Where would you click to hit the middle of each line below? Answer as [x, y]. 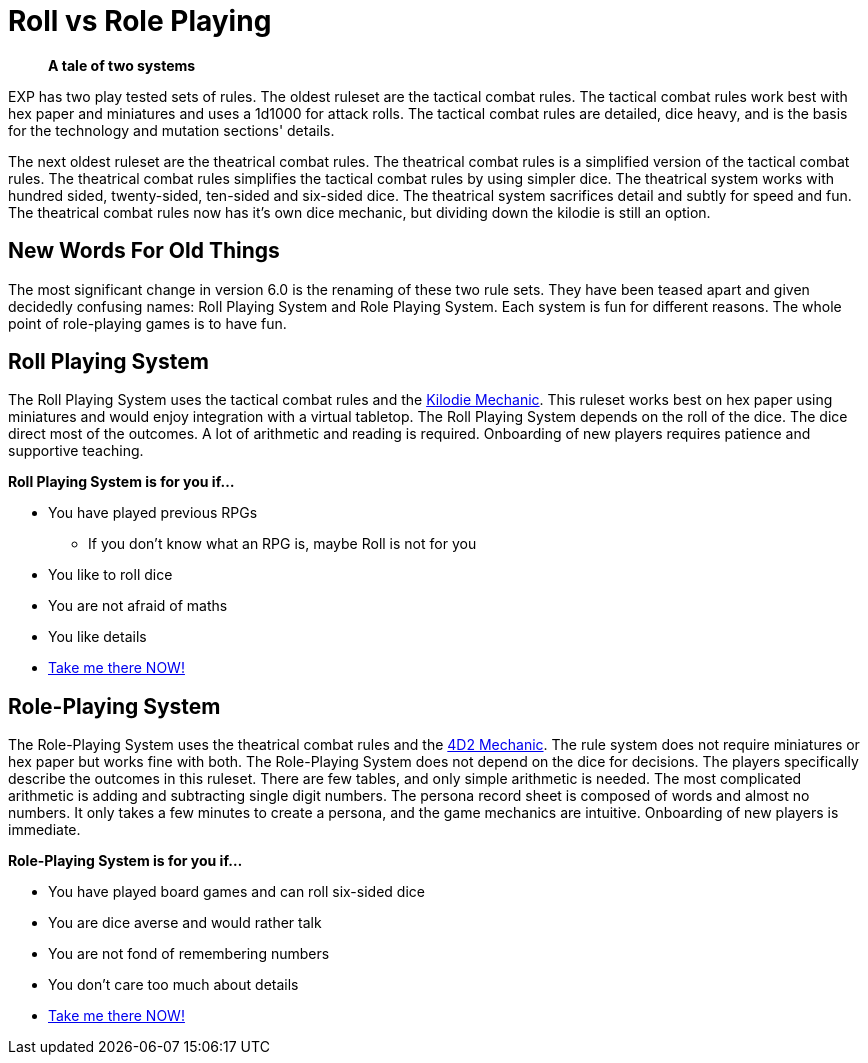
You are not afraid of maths [138, 606]
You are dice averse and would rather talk [185, 923]
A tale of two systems [122, 65]
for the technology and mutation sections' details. [171, 130]
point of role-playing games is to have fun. [147, 323]
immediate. [44, 830]
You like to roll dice [110, 575]
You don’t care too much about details [173, 985]
